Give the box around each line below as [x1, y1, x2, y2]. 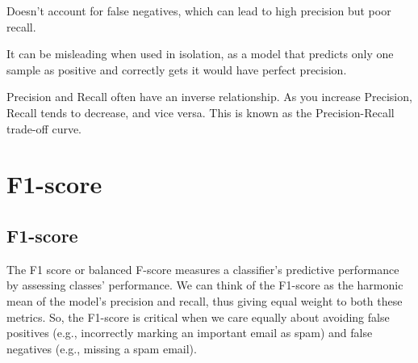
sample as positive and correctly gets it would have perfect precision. [6, 61, 347, 78]
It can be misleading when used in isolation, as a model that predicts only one [6, 45, 394, 62]
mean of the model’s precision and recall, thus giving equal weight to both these [6, 292, 403, 309]
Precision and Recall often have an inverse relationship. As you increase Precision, [6, 88, 412, 105]
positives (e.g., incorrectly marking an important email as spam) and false [6, 324, 373, 341]
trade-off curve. [6, 120, 82, 137]
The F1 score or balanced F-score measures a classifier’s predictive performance [6, 260, 399, 277]
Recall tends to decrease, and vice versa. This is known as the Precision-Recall [6, 103, 395, 120]
